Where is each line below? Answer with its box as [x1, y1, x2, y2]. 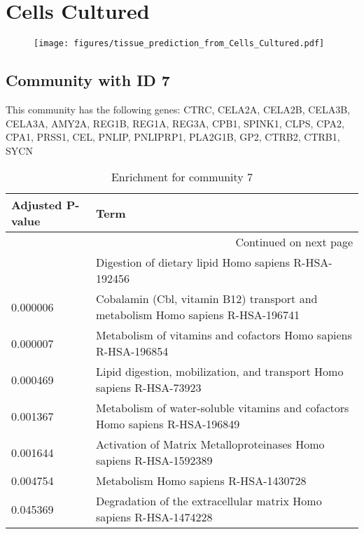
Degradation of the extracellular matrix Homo [96, 493, 322, 510]
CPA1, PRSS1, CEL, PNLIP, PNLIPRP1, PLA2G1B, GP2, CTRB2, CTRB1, [6, 129, 340, 144]
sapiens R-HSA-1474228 [96, 509, 213, 526]
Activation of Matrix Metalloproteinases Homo [96, 436, 325, 453]
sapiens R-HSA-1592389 [96, 452, 213, 469]
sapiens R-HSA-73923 [96, 379, 202, 396]
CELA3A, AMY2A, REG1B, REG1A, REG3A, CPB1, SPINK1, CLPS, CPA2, [6, 115, 344, 130]
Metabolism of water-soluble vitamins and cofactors [96, 400, 349, 416]
